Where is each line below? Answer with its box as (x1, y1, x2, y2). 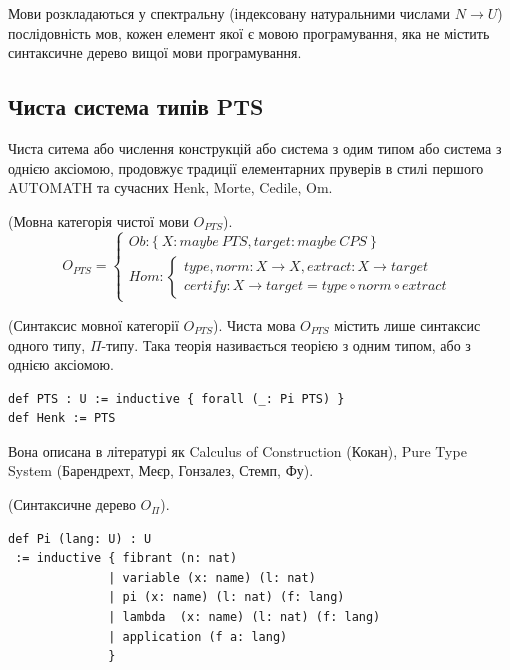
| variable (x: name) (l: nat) (108, 570, 316, 585)
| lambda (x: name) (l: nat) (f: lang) (108, 610, 381, 625)
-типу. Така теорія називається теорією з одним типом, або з (101, 334, 471, 355)
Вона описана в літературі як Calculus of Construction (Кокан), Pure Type (8, 440, 467, 461)
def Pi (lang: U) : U (8, 531, 152, 546)
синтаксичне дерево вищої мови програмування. (8, 42, 302, 63)
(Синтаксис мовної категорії (8, 314, 179, 335)
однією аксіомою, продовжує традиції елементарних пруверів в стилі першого (8, 157, 484, 178)
